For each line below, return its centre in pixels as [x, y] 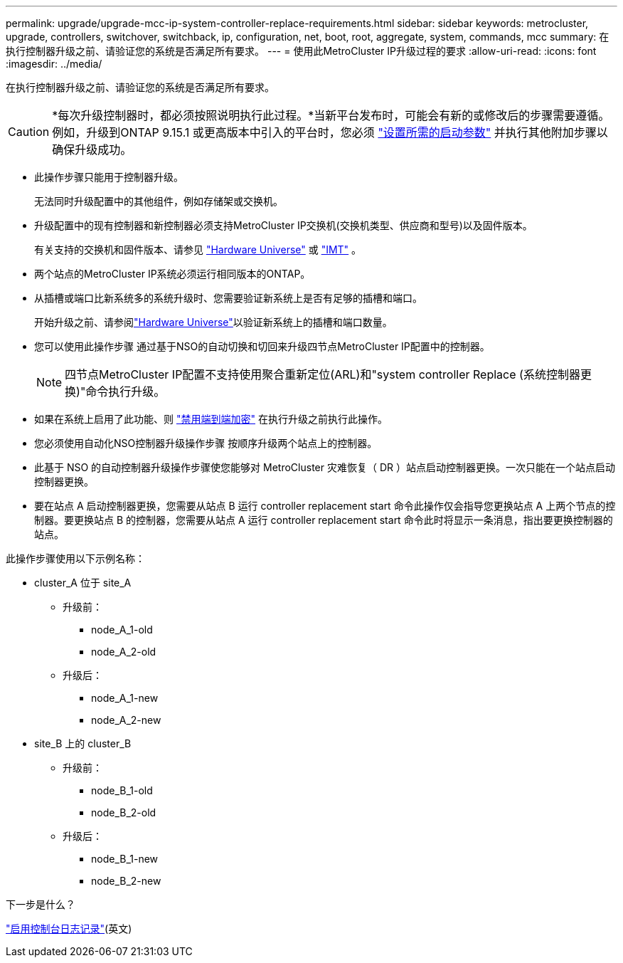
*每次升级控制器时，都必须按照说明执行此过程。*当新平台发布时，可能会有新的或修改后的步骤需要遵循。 [331, 115]
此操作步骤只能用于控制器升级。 [109, 177]
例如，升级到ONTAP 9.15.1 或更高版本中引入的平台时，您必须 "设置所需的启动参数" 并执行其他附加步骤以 [330, 132]
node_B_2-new [126, 881]
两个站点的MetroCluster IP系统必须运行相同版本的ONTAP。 [172, 274]
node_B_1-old [122, 790]
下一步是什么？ [41, 904]
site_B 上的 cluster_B [83, 743]
